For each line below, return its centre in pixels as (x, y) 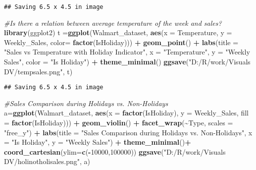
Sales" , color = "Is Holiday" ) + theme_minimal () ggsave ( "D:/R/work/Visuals (127, 62)
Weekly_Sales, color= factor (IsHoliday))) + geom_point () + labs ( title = (121, 42)
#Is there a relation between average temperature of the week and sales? (113, 23)
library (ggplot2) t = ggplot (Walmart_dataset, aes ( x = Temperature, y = (118, 32)
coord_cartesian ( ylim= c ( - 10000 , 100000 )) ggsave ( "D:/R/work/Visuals (115, 151)
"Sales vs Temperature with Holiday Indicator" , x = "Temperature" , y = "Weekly (127, 52)
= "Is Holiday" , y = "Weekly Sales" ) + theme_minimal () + (98, 142)
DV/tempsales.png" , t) (38, 71)
